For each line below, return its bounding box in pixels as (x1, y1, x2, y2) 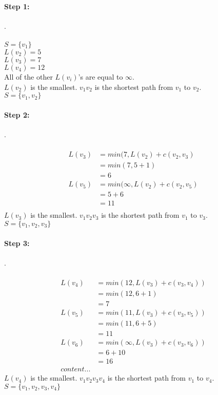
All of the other (4, 71, 53, 82)
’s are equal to (78, 71, 123, 82)
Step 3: (4, 237, 30, 248)
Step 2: (4, 109, 30, 120)
